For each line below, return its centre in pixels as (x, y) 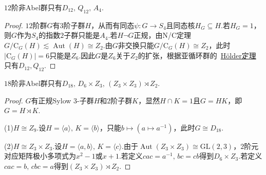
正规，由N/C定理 (162, 35)
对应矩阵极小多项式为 (40, 156)
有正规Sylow (51, 100)
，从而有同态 (113, 25)
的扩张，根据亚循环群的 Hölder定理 (197, 55)
